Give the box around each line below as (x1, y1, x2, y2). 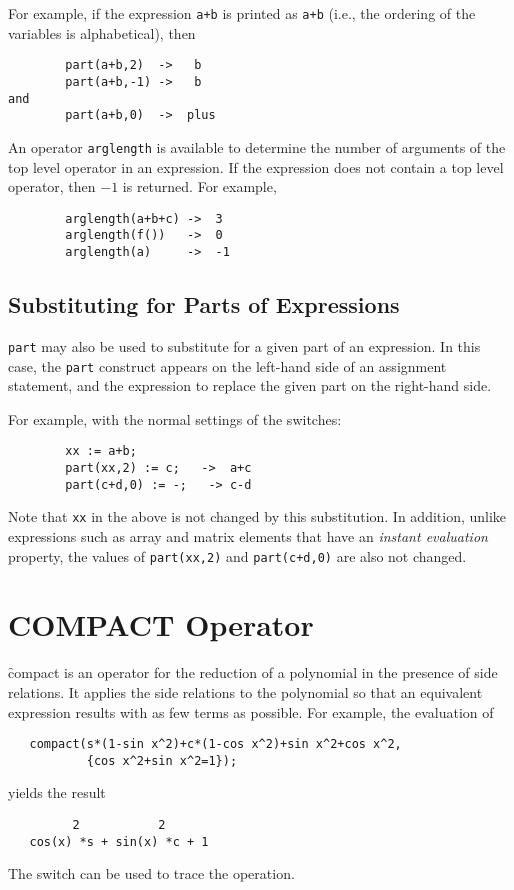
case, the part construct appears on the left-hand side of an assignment (8, 355, 447, 376)
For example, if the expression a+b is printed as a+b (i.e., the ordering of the (8, 3, 476, 23)
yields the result (8, 782, 106, 803)
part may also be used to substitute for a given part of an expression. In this (8, 335, 481, 356)
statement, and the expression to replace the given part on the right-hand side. (8, 375, 492, 396)
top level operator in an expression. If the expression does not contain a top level (8, 156, 504, 177)
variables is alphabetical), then (8, 22, 196, 43)
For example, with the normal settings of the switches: (8, 408, 342, 429)
